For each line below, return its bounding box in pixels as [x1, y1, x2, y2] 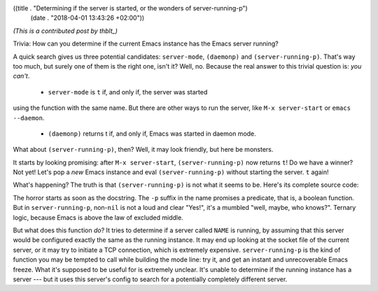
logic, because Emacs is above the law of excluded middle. [13, 213, 183, 222]
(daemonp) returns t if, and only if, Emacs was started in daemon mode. [48, 129, 257, 138]
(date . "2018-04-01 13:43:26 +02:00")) [30, 14, 145, 22]
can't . [13, 72, 30, 80]
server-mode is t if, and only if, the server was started [48, 87, 208, 96]
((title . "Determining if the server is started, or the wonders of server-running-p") [13, 4, 248, 12]
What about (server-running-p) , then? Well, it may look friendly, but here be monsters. [13, 145, 274, 154]
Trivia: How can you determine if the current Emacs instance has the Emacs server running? [13, 39, 279, 48]
